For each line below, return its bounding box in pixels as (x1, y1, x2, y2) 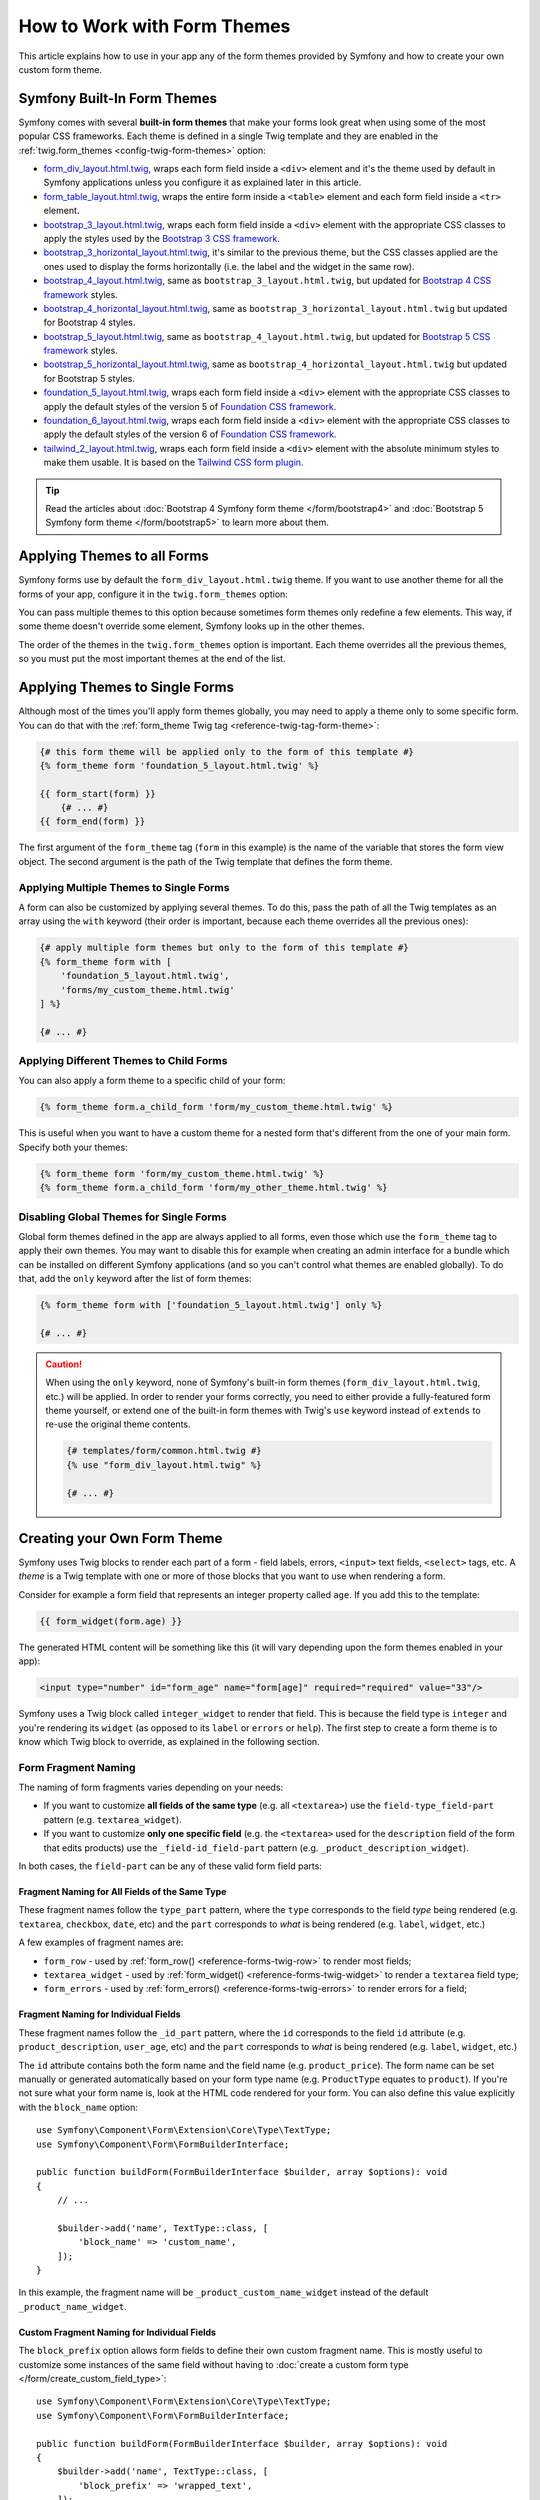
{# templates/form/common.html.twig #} (66, 1445, 262, 1457)
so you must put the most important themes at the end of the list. (18, 653, 286, 665)
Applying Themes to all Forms (18, 548, 209, 565)
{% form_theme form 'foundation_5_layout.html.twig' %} (39, 760, 320, 771)
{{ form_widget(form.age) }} (39, 1615, 183, 1627)
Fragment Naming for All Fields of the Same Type (18, 1886, 227, 1898)
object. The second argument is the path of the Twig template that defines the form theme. (18, 855, 394, 867)
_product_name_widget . (18, 2300, 127, 2312)
